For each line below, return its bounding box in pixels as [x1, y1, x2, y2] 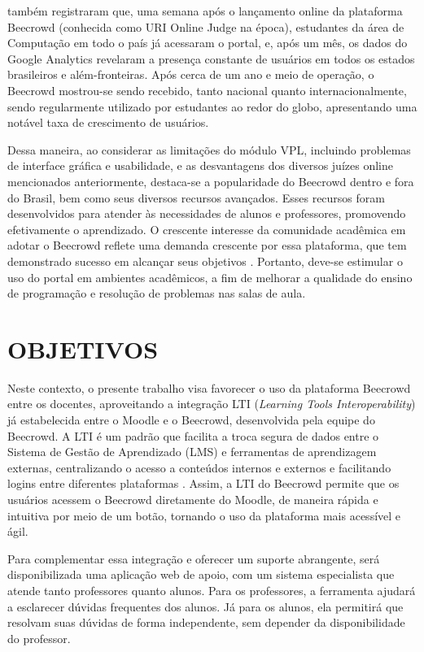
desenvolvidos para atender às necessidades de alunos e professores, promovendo [7, 205, 406, 222]
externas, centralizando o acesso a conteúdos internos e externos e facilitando [7, 459, 391, 476]
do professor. [7, 629, 71, 646]
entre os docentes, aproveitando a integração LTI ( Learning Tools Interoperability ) [7, 395, 416, 412]
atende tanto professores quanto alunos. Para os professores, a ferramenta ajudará [7, 581, 416, 598]
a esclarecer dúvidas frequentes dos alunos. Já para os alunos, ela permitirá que [7, 598, 404, 615]
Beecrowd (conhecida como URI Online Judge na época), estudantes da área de [7, 18, 404, 35]
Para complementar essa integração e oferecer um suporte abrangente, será [7, 550, 380, 567]
